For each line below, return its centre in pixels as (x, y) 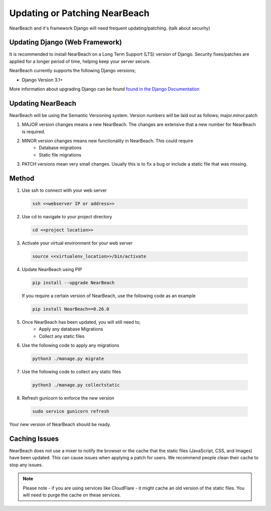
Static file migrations (60, 155)
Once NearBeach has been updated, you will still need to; (81, 322)
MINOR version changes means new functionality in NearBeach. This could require (107, 141)
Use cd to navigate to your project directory (67, 217)
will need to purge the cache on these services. (72, 495)
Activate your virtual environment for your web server (77, 243)
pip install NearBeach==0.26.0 (71, 309)
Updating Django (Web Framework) (66, 42)
